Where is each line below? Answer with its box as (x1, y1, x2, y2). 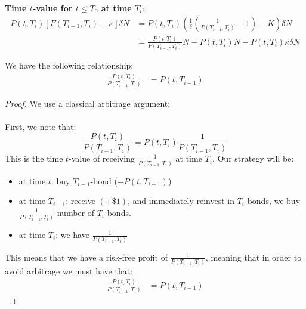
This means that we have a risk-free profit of (5, 251, 168, 263)
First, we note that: (5, 120, 76, 132)
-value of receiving (69, 152, 135, 165)
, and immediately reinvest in (127, 194, 234, 207)
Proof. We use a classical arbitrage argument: (5, 97, 171, 109)
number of (57, 206, 94, 218)
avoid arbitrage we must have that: (5, 264, 133, 277)
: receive (66, 194, 95, 207)
